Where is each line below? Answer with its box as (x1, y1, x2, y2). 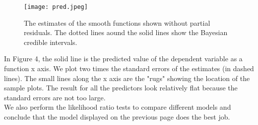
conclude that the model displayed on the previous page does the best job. (4, 112, 230, 122)
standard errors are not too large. (4, 92, 106, 102)
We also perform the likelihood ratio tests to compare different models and (4, 102, 231, 112)
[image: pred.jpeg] (24, 3, 88, 10)
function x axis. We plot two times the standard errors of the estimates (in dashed (4, 63, 254, 74)
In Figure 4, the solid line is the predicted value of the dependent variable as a (4, 53, 243, 64)
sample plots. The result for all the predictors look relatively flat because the (4, 83, 238, 93)
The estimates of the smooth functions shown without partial (24, 17, 210, 28)
